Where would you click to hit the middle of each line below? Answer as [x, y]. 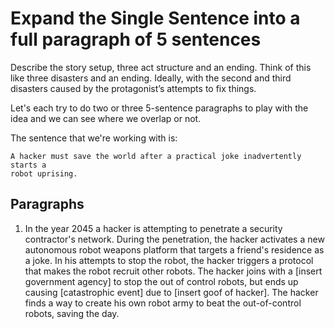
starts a [28, 165]
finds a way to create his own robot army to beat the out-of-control [163, 303]
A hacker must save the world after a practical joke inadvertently [156, 156]
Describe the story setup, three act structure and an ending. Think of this [161, 67]
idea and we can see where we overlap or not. [106, 118]
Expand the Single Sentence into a [155, 18]
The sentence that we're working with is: [94, 138]
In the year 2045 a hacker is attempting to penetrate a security [153, 228]
